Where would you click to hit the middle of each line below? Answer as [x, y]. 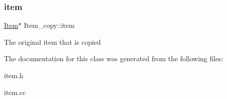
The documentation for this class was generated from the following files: [114, 58]
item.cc [15, 92]
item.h [14, 75]
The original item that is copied [53, 42]
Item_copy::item [49, 25]
